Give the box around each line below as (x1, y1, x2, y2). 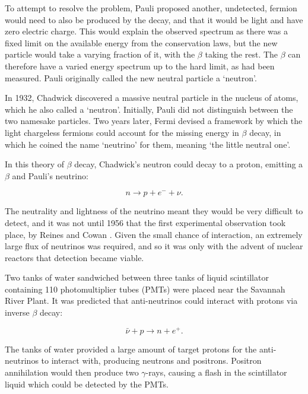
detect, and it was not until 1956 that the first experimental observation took (5, 216, 286, 228)
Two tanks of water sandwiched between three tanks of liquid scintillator (5, 271, 269, 284)
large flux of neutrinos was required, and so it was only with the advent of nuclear (5, 240, 303, 252)
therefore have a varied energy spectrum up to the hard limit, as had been (5, 59, 275, 72)
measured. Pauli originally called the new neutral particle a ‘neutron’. (5, 71, 257, 84)
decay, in (249, 126, 281, 138)
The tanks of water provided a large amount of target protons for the (5, 342, 257, 355)
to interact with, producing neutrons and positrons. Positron (41, 354, 262, 367)
